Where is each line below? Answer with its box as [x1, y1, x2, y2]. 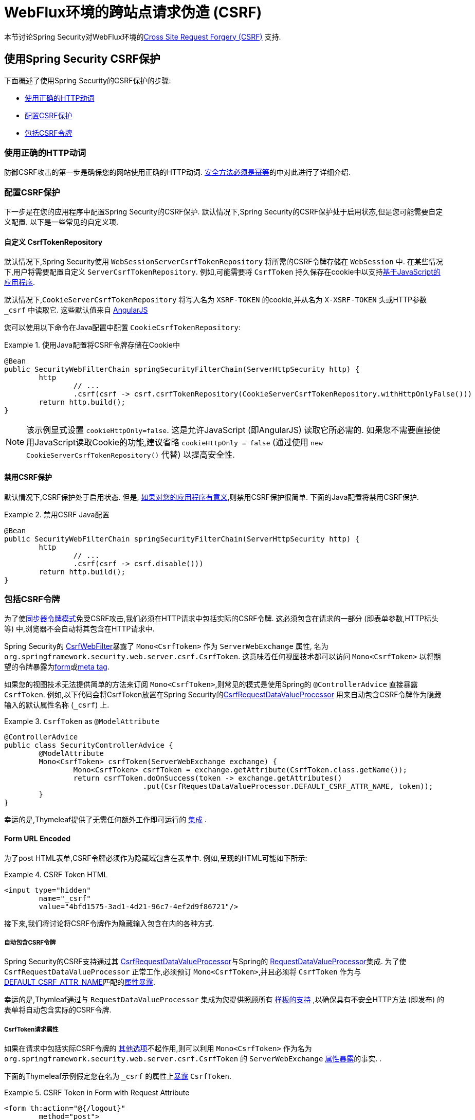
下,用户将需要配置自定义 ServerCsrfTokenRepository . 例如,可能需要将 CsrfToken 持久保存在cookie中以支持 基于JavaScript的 [4, 267, 441, 277]
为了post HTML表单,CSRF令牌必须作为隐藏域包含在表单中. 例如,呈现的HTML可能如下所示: [4, 853, 307, 862]
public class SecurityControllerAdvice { [4, 741, 173, 750]
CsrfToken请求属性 [4, 1025, 59, 1033]
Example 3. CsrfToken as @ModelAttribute [4, 717, 159, 726]
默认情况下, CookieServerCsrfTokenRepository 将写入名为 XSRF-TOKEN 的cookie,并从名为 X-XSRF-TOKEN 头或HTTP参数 [4, 295, 427, 304]
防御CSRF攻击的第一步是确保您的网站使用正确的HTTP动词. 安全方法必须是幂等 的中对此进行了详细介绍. [4, 168, 351, 177]
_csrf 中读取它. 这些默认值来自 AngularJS [4, 305, 148, 315]
